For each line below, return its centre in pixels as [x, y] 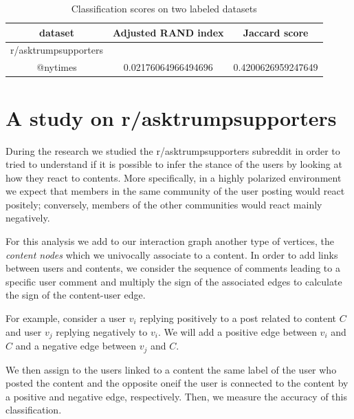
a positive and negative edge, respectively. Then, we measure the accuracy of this [176, 396]
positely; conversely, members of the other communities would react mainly [164, 204]
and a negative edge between [76, 346]
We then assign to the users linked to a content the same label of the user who [171, 369]
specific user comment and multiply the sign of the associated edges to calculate [174, 281]
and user [24, 331]
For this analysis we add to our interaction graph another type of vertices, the [170, 241]
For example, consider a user [66, 318]
